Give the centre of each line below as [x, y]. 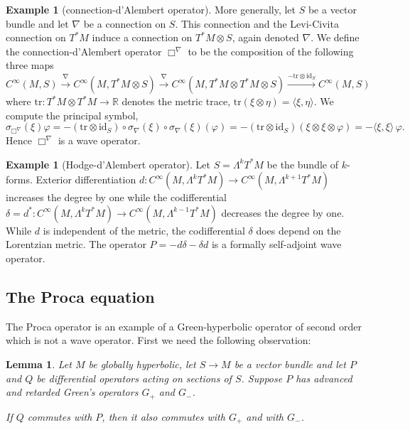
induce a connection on [142, 37]
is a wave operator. [99, 140]
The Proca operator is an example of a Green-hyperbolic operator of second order [184, 326]
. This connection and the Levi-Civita [257, 23]
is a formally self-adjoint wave [276, 244]
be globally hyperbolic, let [142, 364]
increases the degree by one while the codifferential [116, 197]
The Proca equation [80, 297]
